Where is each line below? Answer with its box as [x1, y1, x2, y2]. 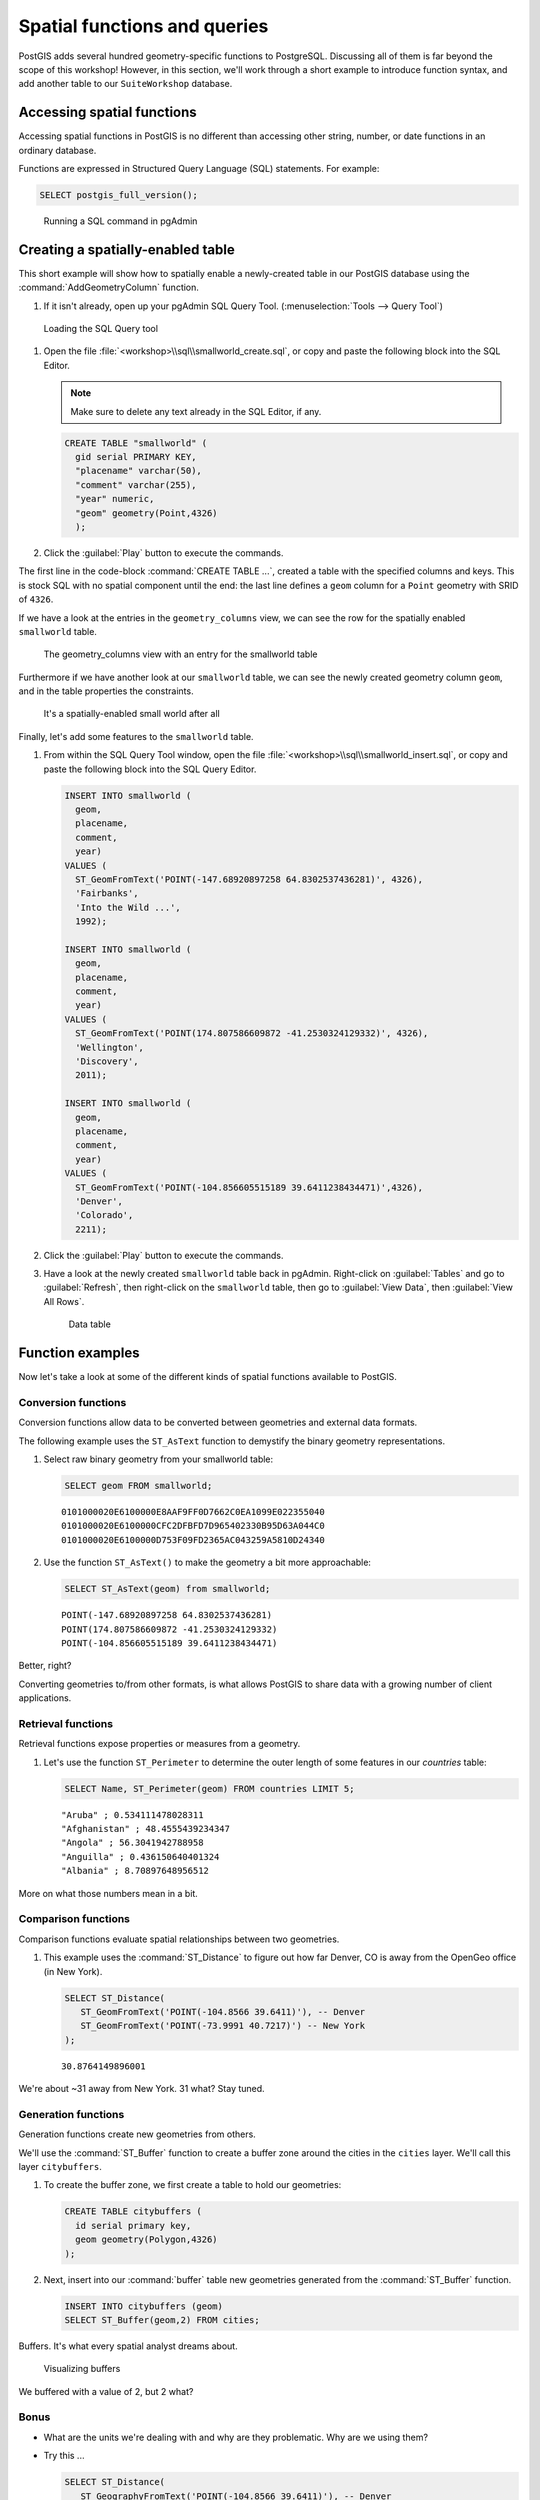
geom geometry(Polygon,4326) [75, 2234, 219, 2245]
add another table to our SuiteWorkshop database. [18, 78, 233, 90]
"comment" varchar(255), [75, 479, 197, 490]
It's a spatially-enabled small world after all [43, 708, 220, 720]
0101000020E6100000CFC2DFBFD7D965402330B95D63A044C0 [61, 1520, 325, 1532]
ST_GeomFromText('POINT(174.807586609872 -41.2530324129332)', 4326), [75, 1028, 429, 1039]
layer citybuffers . [18, 2160, 102, 2172]
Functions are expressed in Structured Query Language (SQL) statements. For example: [18, 163, 380, 175]
